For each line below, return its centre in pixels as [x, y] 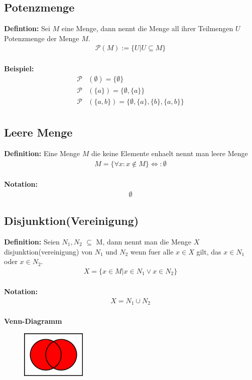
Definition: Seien [32, 241]
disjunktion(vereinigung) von [48, 251]
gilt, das [209, 251]
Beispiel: [19, 69]
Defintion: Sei [27, 28]
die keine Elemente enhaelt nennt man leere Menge [170, 153]
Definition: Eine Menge [42, 153]
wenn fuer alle [152, 251]
